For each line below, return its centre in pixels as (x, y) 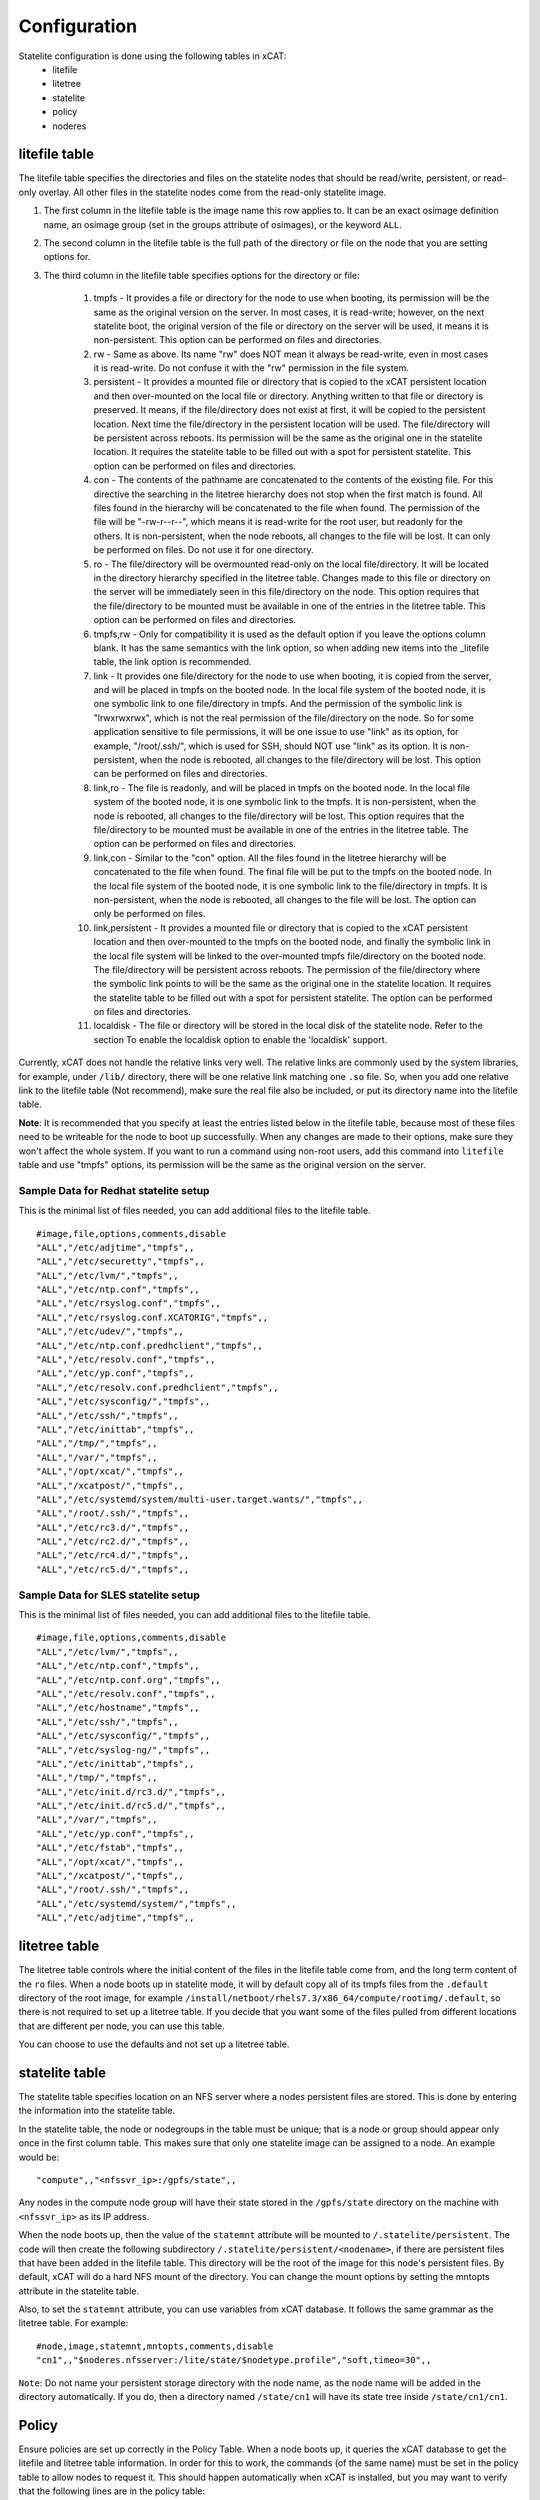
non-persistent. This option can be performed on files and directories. (237, 340)
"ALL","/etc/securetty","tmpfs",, (120, 1261)
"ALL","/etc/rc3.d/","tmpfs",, (113, 1527)
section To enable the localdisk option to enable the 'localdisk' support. (240, 1039)
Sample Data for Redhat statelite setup (114, 1190)
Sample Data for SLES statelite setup (109, 1595)
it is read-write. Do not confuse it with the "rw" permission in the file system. (251, 368)
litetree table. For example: (73, 2323)
